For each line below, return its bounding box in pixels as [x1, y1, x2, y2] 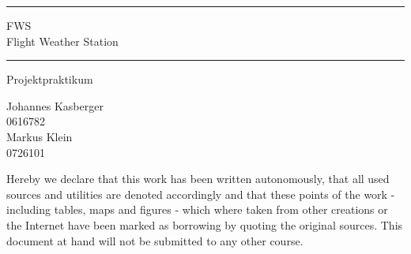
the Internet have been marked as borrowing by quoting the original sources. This [6, 216, 403, 233]
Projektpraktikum [6, 71, 93, 88]
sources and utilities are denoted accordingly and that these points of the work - [6, 185, 395, 202]
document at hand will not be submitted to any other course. [6, 232, 304, 248]
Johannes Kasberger [6, 97, 104, 114]
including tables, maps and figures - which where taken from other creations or [6, 201, 388, 218]
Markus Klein [6, 128, 73, 144]
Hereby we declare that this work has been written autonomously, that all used [6, 170, 390, 187]
